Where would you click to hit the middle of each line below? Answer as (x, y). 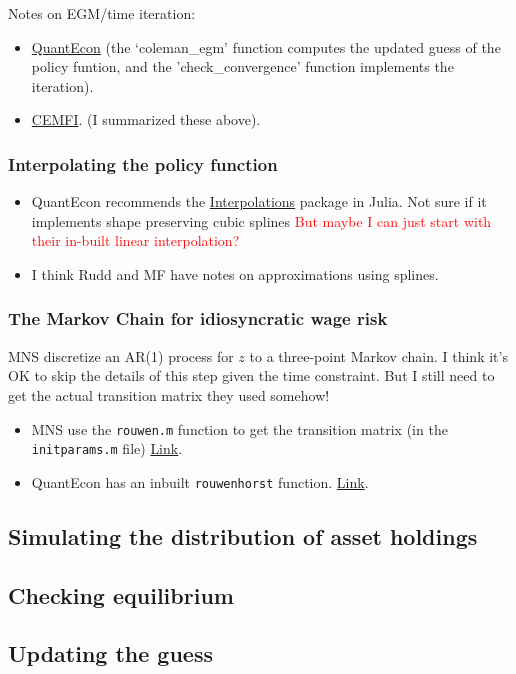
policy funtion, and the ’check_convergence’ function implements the (242, 66)
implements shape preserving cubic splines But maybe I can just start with (261, 220)
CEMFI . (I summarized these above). (146, 119)
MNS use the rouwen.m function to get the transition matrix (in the (239, 428)
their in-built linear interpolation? (135, 240)
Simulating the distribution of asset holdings (243, 535)
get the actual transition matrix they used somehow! (169, 394)
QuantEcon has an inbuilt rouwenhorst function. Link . (200, 481)
